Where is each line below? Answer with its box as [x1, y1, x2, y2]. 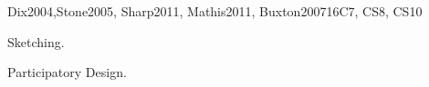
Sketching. [7, 32, 65, 51]
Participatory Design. [7, 63, 127, 82]
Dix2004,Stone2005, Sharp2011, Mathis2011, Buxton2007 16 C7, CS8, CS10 [7, 2, 423, 20]
